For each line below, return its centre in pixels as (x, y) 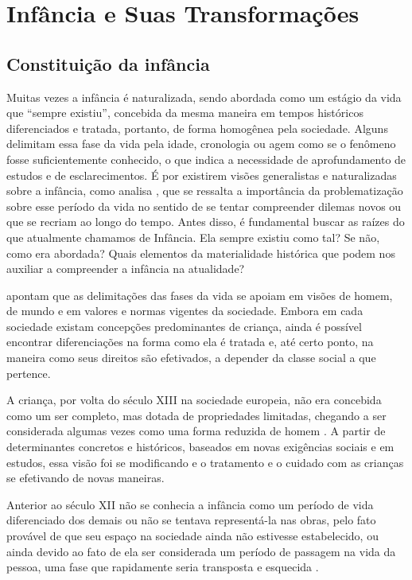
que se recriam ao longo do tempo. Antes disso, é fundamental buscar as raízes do (206, 222)
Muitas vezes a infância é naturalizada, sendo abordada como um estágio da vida (204, 97)
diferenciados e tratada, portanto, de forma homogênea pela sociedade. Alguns (197, 128)
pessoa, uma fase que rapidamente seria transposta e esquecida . (163, 567)
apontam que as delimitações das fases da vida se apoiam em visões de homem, (200, 295)
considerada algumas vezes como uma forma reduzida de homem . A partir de (196, 431)
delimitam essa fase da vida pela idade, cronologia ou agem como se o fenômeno (201, 144)
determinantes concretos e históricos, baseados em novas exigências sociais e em (200, 447)
